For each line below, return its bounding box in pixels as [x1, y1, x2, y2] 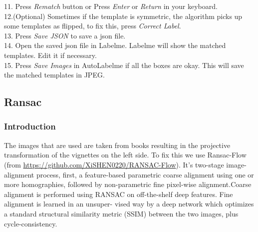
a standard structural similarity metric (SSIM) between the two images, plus [4, 208, 239, 218]
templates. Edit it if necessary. [4, 49, 97, 60]
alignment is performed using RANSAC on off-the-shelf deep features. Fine [4, 188, 233, 199]
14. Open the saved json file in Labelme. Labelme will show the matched [4, 40, 226, 50]
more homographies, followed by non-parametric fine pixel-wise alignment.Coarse [4, 179, 252, 189]
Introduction [4, 120, 56, 132]
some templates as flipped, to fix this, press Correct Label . [4, 20, 181, 31]
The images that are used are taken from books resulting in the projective [4, 139, 231, 150]
